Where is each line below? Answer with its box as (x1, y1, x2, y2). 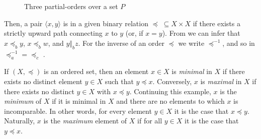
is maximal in (200, 76, 242, 86)
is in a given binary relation (63, 18, 148, 28)
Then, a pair (4, 18, 43, 28)
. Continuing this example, (129, 86, 211, 96)
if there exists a (193, 18, 240, 28)
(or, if (125, 28, 143, 38)
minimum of (4, 96, 42, 106)
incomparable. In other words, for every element (4, 105, 152, 116)
